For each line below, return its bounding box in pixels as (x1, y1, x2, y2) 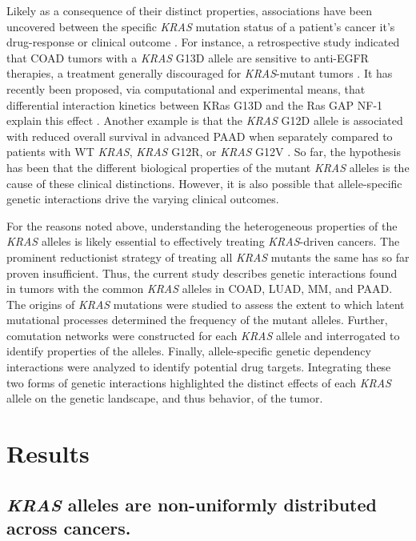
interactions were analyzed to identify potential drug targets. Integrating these (6, 359, 391, 375)
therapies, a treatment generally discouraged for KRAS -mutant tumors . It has (6, 65, 393, 82)
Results (6, 437, 90, 470)
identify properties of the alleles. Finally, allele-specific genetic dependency (6, 343, 371, 359)
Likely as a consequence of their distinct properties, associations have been (6, 2, 372, 18)
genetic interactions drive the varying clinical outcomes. (6, 190, 279, 207)
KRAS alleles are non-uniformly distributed (6, 491, 377, 516)
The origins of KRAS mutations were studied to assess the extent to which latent (6, 295, 405, 312)
